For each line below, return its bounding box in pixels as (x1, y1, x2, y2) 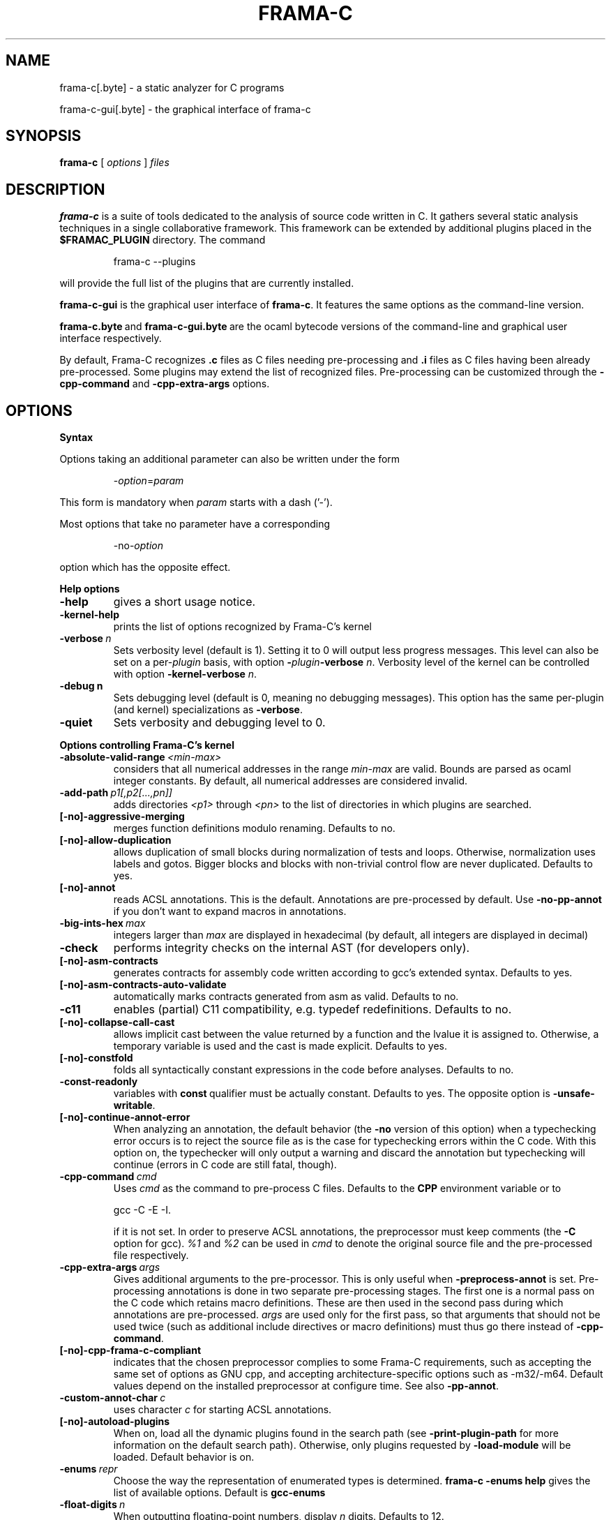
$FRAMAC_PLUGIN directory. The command (59, 234, 266, 246)
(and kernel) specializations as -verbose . (113, 703, 303, 716)
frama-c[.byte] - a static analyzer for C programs (59, 81, 285, 94)
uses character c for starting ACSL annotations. (113, 1403, 332, 1416)
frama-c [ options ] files (59, 156, 169, 169)
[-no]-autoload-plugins (59, 1415, 170, 1428)
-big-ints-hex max (59, 917, 146, 930)
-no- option (113, 539, 163, 552)
